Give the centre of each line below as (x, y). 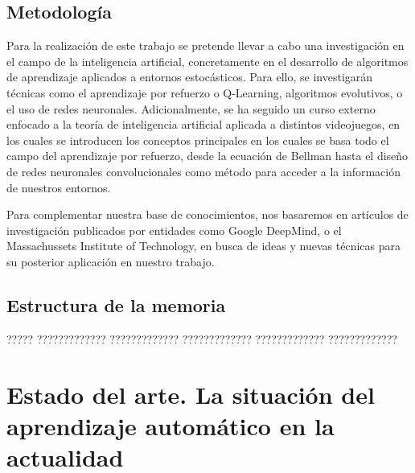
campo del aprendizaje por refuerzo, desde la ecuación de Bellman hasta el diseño (207, 156)
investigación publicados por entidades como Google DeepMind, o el (174, 230)
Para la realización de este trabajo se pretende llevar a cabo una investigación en (205, 45)
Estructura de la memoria (116, 304)
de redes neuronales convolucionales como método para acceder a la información (203, 171)
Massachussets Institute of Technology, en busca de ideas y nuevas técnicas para (203, 246)
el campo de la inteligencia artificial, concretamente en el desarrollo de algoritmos (207, 61)
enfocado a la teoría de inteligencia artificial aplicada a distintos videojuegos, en (203, 124)
